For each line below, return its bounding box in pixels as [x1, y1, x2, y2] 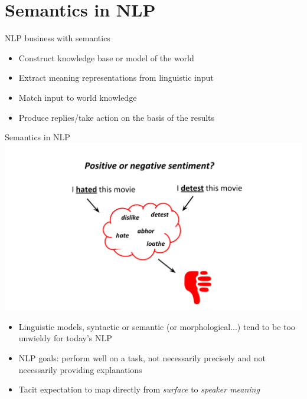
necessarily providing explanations [18, 363, 142, 375]
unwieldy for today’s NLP [18, 332, 112, 344]
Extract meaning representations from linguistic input [18, 71, 214, 84]
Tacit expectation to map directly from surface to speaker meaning [18, 383, 260, 395]
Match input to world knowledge [18, 91, 137, 103]
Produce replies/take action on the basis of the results [18, 111, 215, 123]
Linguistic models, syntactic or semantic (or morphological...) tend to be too [18, 320, 295, 332]
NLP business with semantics [5, 32, 110, 44]
